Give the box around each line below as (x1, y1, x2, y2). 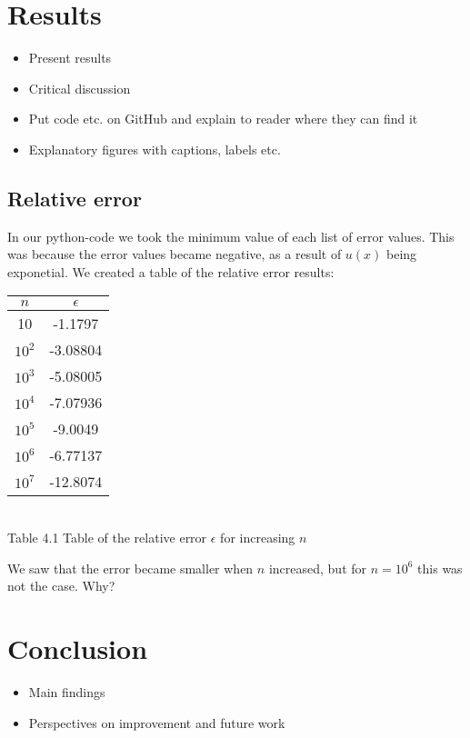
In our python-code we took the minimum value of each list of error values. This (7, 226, 455, 245)
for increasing (220, 528, 295, 547)
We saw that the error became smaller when (7, 558, 254, 577)
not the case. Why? (7, 576, 115, 595)
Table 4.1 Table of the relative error (7, 528, 207, 547)
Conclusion (7, 630, 148, 667)
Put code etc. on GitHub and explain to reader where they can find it (28, 109, 418, 128)
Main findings (28, 682, 105, 701)
